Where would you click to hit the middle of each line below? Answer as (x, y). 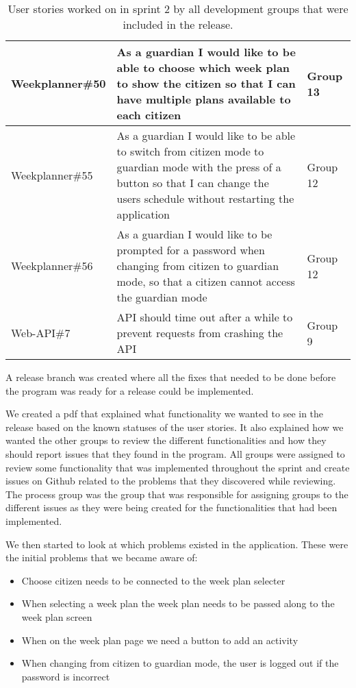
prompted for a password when (191, 250)
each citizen (149, 115)
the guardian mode (162, 297)
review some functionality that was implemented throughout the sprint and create (178, 467)
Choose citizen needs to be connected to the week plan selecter (153, 580)
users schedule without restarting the (205, 198)
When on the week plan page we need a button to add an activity (160, 640)
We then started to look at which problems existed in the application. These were (177, 544)
